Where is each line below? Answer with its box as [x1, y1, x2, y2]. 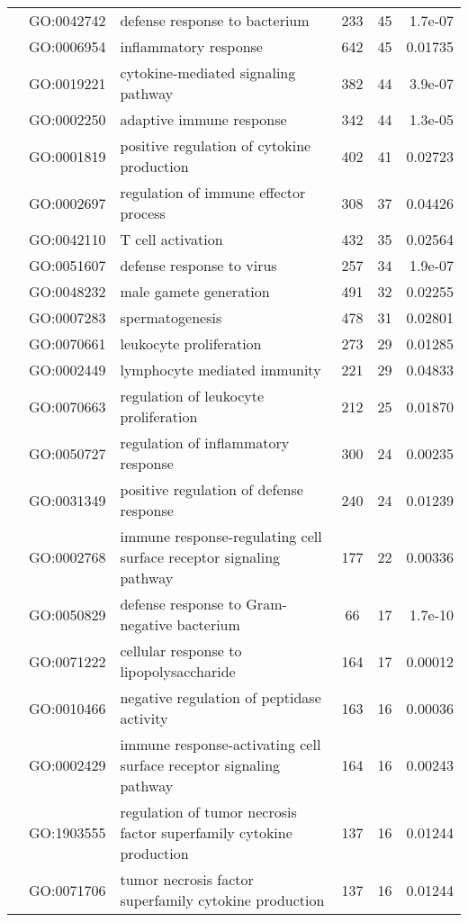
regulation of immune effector [120, 182, 306, 203]
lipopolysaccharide [120, 661, 236, 682]
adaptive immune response [120, 109, 287, 130]
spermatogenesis [120, 307, 222, 328]
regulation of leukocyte [120, 385, 265, 406]
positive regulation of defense [120, 479, 303, 500]
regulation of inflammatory [120, 432, 290, 453]
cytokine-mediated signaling [120, 62, 296, 83]
